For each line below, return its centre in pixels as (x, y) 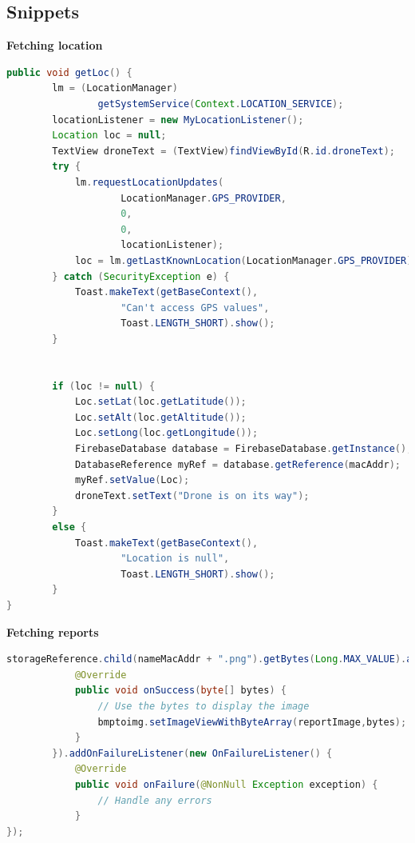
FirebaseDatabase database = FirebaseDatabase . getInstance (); (243, 449)
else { (69, 527)
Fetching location (55, 45)
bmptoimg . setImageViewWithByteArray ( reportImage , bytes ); (252, 722)
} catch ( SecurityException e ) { (141, 276)
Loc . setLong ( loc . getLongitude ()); (166, 433)
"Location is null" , (175, 559)
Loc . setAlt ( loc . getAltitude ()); (160, 417)
